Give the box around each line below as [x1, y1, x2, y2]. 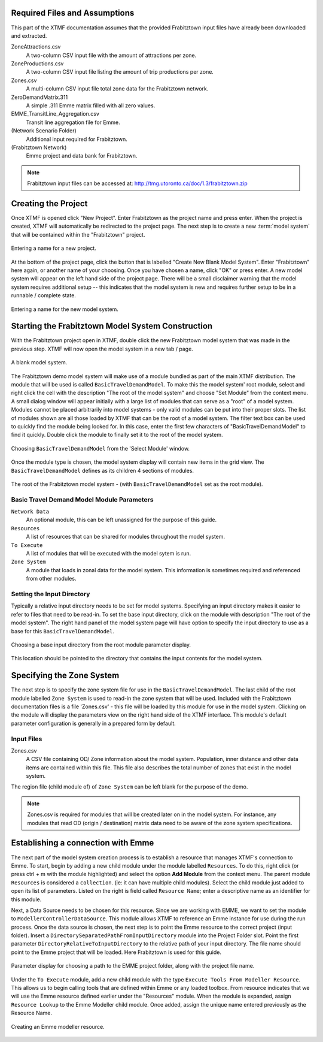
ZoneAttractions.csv [11, 43, 61, 50]
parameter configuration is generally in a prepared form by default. [11, 720, 176, 727]
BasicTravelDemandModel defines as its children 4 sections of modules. [11, 467, 194, 474]
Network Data [11, 508, 50, 515]
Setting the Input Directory [11, 590, 90, 598]
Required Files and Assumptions [11, 8, 135, 18]
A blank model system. [11, 359, 68, 366]
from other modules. [26, 575, 77, 582]
